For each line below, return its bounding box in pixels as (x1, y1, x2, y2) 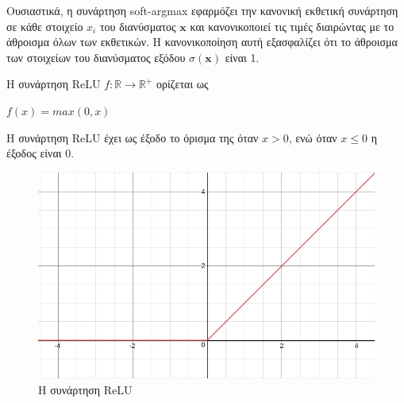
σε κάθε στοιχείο (6, 17, 83, 34)
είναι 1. (225, 48, 260, 65)
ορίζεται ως (156, 76, 209, 92)
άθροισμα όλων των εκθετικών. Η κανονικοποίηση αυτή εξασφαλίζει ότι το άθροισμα (6, 33, 398, 50)
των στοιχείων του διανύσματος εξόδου (6, 48, 186, 65)
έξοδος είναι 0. (6, 145, 75, 161)
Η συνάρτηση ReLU (6, 76, 101, 92)
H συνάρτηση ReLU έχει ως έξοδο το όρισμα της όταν (6, 129, 259, 145)
